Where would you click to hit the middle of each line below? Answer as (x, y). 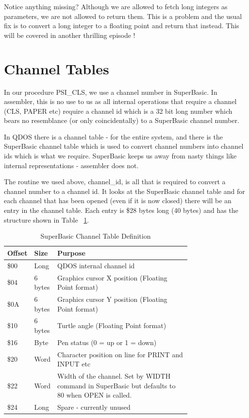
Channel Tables (57, 68)
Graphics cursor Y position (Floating (112, 299)
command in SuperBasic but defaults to (116, 385)
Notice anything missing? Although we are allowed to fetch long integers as (116, 6)
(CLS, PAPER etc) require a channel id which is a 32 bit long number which (118, 111)
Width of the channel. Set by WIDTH (114, 376)
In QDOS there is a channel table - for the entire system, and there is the (113, 136)
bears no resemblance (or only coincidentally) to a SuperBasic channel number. (122, 120)
